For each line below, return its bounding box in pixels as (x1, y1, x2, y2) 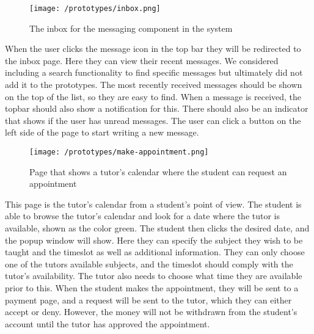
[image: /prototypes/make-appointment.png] (29, 148, 209, 156)
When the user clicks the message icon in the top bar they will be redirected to (5, 42, 301, 55)
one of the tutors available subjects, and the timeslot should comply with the (5, 257, 293, 270)
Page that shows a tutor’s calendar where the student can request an (29, 165, 287, 178)
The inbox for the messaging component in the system (29, 21, 233, 34)
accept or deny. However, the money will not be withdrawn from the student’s (5, 305, 298, 318)
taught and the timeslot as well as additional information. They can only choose (5, 245, 305, 258)
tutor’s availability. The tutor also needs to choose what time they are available (5, 269, 302, 282)
